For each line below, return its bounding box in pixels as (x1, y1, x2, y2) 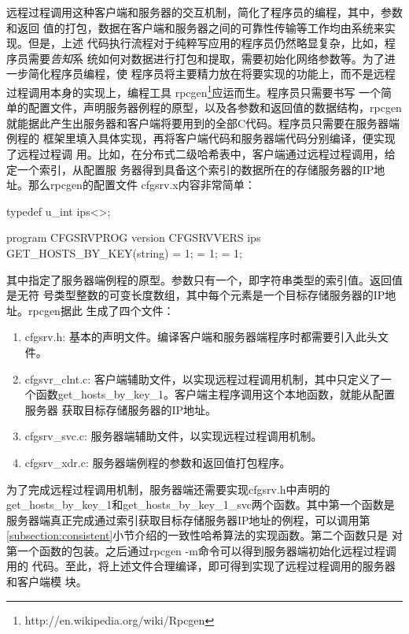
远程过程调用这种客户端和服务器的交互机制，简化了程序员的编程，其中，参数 (6, 4, 403, 20)
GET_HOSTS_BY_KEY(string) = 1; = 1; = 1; (6, 244, 242, 261)
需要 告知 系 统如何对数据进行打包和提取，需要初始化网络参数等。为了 (28, 50, 385, 66)
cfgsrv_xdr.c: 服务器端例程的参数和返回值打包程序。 (24, 454, 291, 470)
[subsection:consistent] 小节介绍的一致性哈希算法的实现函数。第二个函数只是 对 (6, 527, 403, 543)
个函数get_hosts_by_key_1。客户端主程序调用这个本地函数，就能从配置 (24, 386, 396, 402)
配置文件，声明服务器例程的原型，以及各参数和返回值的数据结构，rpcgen (28, 99, 402, 116)
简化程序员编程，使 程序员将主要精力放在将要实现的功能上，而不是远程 (28, 65, 396, 82)
